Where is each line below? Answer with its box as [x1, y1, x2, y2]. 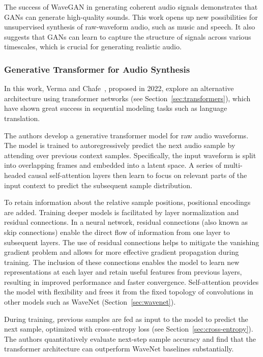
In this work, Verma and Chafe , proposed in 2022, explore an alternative [4, 83, 234, 94]
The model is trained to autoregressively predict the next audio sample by [4, 140, 236, 151]
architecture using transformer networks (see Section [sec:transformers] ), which [4, 93, 251, 103]
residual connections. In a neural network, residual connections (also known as [4, 217, 248, 227]
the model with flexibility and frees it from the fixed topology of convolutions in [4, 286, 253, 297]
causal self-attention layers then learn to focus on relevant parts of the [28, 169, 247, 180]
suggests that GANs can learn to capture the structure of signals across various [4, 31, 251, 42]
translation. [4, 112, 40, 123]
